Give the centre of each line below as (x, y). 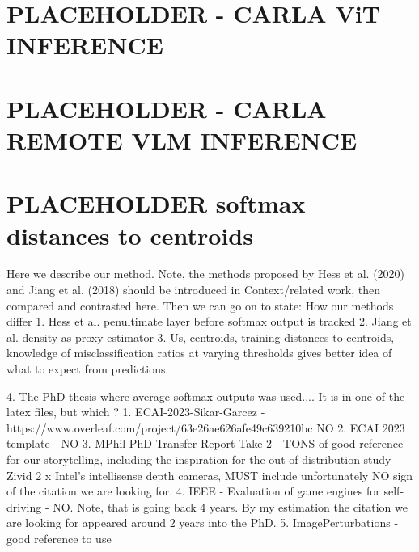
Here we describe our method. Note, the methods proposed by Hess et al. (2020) (206, 274)
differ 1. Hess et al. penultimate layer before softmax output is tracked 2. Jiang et (209, 321)
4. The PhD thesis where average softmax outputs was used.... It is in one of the (206, 396)
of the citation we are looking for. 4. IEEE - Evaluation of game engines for (193, 491)
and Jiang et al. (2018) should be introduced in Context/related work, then (194, 290)
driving (24, 506)
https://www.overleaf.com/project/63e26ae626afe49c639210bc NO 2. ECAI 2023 (206, 427)
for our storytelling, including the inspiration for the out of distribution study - (203, 459)
